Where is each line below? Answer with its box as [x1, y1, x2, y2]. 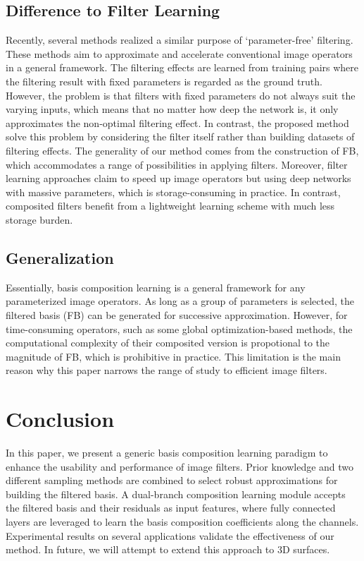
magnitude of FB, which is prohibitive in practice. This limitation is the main [6, 349, 341, 363]
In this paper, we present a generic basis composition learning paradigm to [6, 445, 328, 459]
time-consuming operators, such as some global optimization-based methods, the [6, 321, 353, 336]
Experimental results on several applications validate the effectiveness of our [6, 528, 334, 543]
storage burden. [6, 212, 73, 227]
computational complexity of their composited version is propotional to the [6, 335, 330, 350]
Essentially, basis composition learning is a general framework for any [6, 279, 306, 294]
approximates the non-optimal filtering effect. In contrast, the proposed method [6, 115, 349, 130]
